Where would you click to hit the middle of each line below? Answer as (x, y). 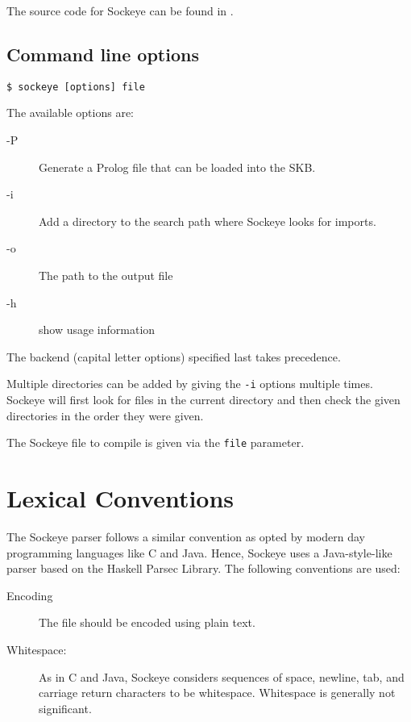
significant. (65, 708)
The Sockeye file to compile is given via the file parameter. (156, 442)
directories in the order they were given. (105, 415)
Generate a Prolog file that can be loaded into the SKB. (177, 167)
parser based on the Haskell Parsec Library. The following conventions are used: (203, 568)
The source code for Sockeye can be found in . (120, 10)
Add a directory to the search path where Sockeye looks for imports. (208, 221)
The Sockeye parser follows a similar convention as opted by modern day (186, 537)
